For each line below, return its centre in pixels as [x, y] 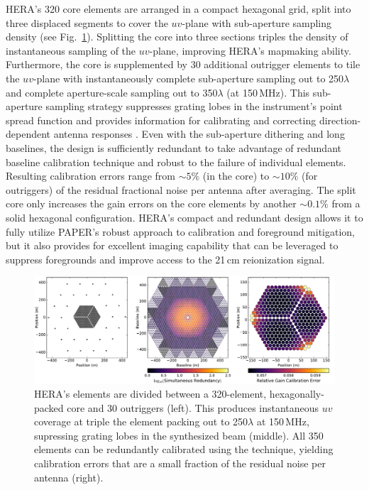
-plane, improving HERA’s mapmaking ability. [250, 50]
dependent [28, 134]
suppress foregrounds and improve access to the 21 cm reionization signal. [165, 259]
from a [346, 203]
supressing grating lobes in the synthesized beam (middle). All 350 [179, 435]
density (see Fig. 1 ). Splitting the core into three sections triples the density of [177, 37]
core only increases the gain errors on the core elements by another [151, 203]
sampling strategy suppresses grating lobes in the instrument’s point [194, 106]
